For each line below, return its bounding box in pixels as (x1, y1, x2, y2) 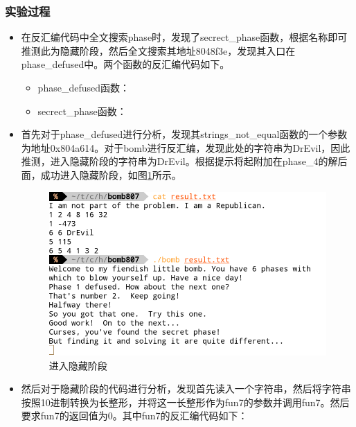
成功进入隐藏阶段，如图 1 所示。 (40, 167, 181, 182)
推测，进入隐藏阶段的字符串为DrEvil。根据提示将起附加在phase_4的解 (21, 154, 338, 168)
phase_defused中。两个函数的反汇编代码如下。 (21, 57, 230, 71)
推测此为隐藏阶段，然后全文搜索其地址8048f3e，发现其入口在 (21, 43, 296, 58)
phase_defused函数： (37, 80, 130, 94)
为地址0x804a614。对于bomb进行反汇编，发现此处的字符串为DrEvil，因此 (21, 140, 350, 155)
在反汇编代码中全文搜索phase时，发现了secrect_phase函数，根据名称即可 (21, 30, 348, 44)
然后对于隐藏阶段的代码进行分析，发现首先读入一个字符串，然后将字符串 (21, 381, 351, 396)
